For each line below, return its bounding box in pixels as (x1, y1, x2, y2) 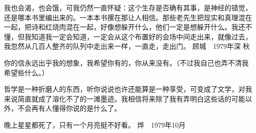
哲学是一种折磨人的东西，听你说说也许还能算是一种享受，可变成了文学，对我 (4, 84, 252, 94)
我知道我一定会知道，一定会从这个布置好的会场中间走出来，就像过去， (24, 31, 252, 41)
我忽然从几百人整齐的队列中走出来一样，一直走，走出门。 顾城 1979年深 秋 (4, 41, 250, 51)
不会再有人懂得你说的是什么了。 (17, 103, 121, 113)
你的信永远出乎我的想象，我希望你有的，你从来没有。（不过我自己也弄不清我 (4, 57, 249, 67)
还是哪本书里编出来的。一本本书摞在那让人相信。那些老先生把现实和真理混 (4, 12, 245, 22)
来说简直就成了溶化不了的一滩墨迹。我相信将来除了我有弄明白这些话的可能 (4, 93, 245, 103)
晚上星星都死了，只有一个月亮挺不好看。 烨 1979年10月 (4, 119, 186, 130)
